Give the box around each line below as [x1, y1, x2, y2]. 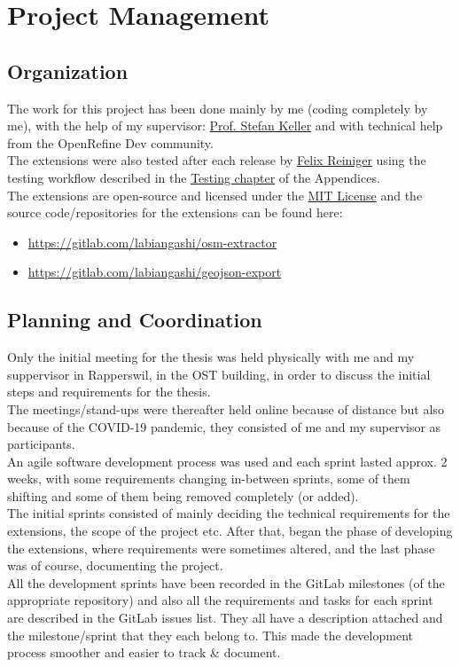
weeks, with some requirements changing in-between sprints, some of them [7, 469, 410, 488]
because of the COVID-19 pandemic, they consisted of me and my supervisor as [7, 417, 441, 436]
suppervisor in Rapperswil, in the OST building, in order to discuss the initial [7, 365, 431, 383]
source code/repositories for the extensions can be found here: [7, 203, 343, 222]
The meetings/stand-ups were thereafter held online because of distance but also [7, 399, 444, 418]
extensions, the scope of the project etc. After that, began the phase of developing [7, 522, 453, 540]
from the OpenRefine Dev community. [7, 133, 214, 152]
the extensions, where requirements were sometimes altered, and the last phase [7, 538, 435, 557]
